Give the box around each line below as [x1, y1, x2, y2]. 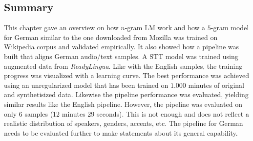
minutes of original [188, 80, 245, 90]
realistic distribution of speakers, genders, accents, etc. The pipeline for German [4, 118, 243, 128]
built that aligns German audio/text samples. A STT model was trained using [4, 51, 238, 61]
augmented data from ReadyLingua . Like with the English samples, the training [4, 60, 243, 71]
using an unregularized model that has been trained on [4, 80, 169, 90]
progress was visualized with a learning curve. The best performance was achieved [4, 70, 249, 81]
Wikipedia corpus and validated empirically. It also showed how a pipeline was [4, 41, 239, 52]
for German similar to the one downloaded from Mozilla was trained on [4, 32, 218, 42]
